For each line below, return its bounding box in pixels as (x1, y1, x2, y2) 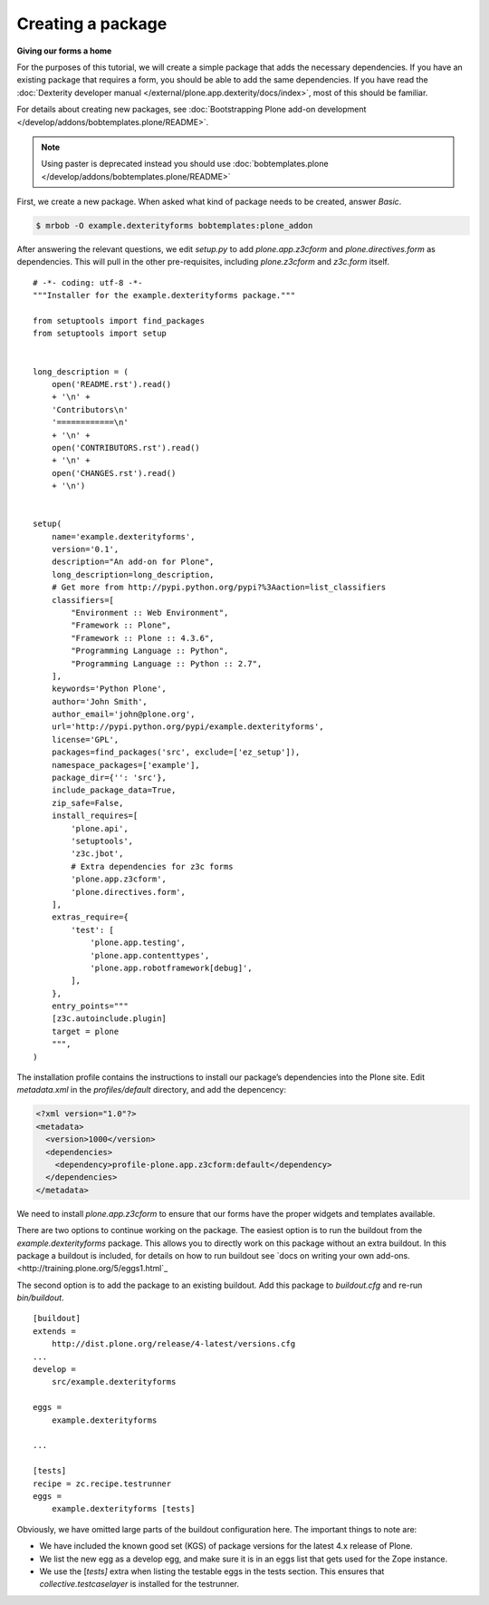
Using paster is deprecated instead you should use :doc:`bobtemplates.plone (41, 159, 330, 170)
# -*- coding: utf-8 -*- (33, 277, 143, 287)
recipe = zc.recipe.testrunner (33, 1478, 172, 1489)
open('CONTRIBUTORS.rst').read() (51, 443, 201, 452)
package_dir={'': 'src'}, (51, 773, 168, 783)
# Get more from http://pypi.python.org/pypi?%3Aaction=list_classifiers (51, 582, 387, 593)
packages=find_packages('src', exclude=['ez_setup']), (51, 747, 301, 757)
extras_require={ (51, 912, 129, 922)
